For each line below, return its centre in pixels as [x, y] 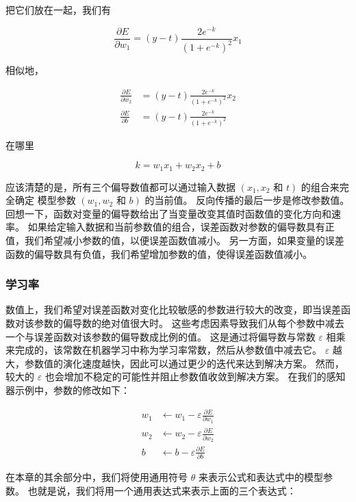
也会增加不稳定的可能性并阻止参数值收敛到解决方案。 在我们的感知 [195, 376]
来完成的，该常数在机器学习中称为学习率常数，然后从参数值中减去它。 [164, 350]
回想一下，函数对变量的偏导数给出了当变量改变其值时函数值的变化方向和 [168, 213]
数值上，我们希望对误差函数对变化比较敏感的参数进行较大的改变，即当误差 [173, 309]
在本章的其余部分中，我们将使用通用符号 [97, 476]
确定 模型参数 [45, 200]
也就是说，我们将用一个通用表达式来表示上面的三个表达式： [162, 490]
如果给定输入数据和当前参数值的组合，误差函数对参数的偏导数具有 [176, 227]
